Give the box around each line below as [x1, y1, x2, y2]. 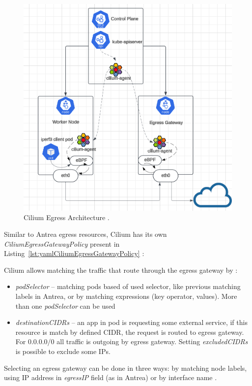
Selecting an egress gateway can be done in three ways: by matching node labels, [4, 362, 247, 373]
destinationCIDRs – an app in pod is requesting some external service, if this [15, 317, 248, 327]
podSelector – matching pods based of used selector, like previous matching [15, 281, 241, 291]
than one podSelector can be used [15, 300, 115, 311]
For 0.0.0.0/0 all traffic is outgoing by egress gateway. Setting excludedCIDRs [15, 336, 248, 347]
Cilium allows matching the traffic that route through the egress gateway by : [4, 264, 238, 275]
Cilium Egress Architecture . [24, 212, 110, 223]
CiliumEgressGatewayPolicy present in [4, 238, 120, 249]
